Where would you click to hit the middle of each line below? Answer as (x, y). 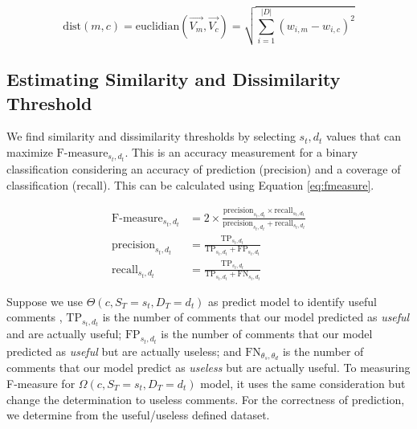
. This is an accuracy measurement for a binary (241, 151)
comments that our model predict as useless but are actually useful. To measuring (208, 368)
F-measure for (41, 384)
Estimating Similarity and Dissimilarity (174, 79)
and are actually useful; (64, 334)
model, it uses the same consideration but (303, 384)
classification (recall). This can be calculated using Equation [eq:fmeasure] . (190, 184)
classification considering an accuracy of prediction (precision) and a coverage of (204, 169)
